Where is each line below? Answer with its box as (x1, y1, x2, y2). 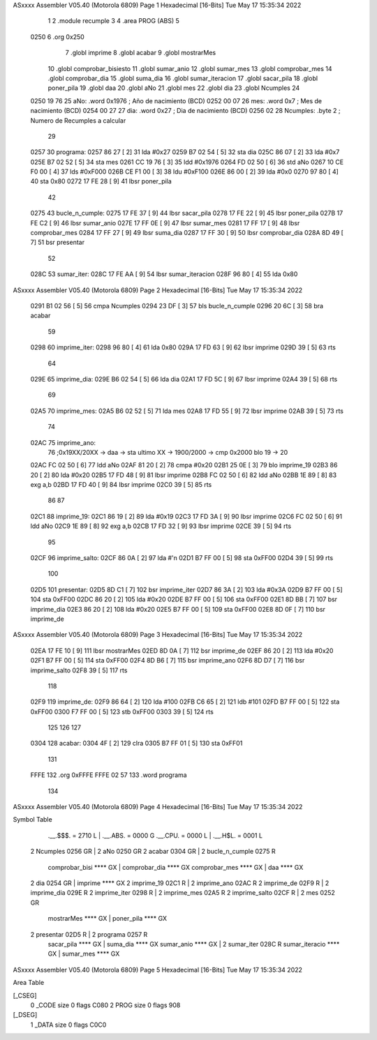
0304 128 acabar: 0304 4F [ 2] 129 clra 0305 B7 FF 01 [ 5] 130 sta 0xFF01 (30, 739, 243, 748)
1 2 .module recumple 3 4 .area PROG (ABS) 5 (47, 17, 179, 25)
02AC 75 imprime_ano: (30, 438, 96, 446)
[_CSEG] (13, 991, 38, 1000)
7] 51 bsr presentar (30, 238, 85, 247)
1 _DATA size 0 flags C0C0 (30, 1020, 107, 1029)
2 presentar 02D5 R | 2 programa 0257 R (30, 930, 148, 938)
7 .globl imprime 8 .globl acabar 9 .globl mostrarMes (65, 49, 216, 57)
